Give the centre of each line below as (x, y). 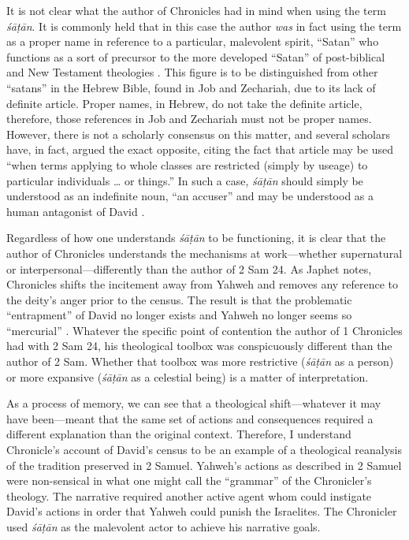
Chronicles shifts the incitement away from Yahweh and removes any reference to (203, 284)
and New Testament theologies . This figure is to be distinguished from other (192, 72)
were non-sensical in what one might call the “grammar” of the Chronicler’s (189, 480)
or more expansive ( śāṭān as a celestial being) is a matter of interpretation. (188, 376)
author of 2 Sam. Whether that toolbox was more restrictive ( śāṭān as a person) (200, 361)
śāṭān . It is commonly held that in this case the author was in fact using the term (204, 26)
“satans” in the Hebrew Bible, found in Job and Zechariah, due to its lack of (191, 87)
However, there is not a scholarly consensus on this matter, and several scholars (198, 134)
